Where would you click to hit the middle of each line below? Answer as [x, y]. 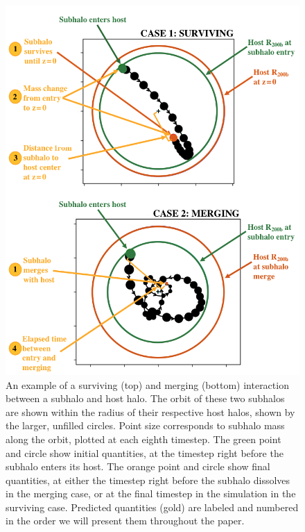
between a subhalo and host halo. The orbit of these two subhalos [145, 398]
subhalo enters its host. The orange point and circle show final [138, 466]
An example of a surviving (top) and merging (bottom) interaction [147, 384]
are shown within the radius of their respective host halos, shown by [150, 412]
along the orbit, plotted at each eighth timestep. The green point [143, 439]
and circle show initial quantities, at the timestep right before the [145, 452]
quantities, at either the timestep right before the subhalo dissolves [148, 480]
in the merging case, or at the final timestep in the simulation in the [151, 493]
